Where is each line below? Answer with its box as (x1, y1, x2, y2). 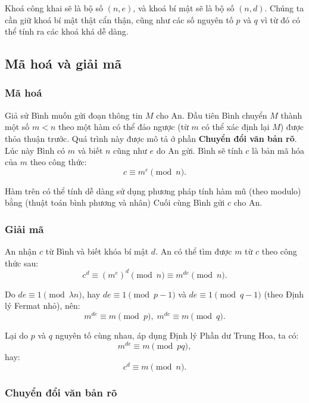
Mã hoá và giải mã (5, 54, 122, 73)
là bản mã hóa (252, 144, 304, 156)
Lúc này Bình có (5, 144, 65, 156)
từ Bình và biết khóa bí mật (45, 245, 149, 258)
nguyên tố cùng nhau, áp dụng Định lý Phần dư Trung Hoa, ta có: (55, 329, 299, 342)
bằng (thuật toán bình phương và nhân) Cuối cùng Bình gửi (5, 196, 225, 209)
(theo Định (264, 287, 304, 300)
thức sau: (5, 256, 39, 269)
